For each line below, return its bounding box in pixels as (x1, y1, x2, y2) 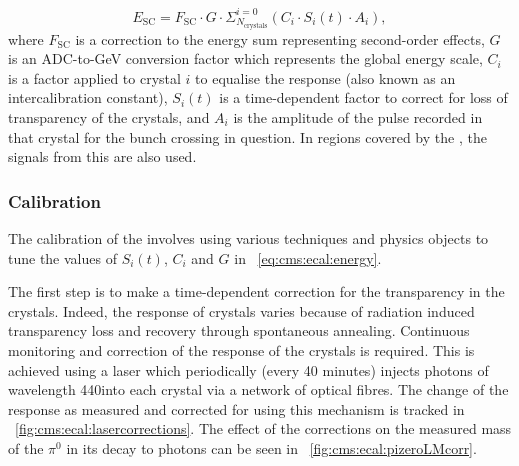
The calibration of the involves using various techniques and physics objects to (8, 227, 489, 248)
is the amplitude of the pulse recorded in (233, 106, 483, 127)
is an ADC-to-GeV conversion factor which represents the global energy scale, (8, 48, 483, 69)
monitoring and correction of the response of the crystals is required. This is (8, 339, 475, 360)
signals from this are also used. (8, 146, 197, 167)
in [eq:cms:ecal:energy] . (234, 247, 382, 268)
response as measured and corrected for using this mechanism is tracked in (8, 398, 465, 419)
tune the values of (8, 247, 117, 268)
